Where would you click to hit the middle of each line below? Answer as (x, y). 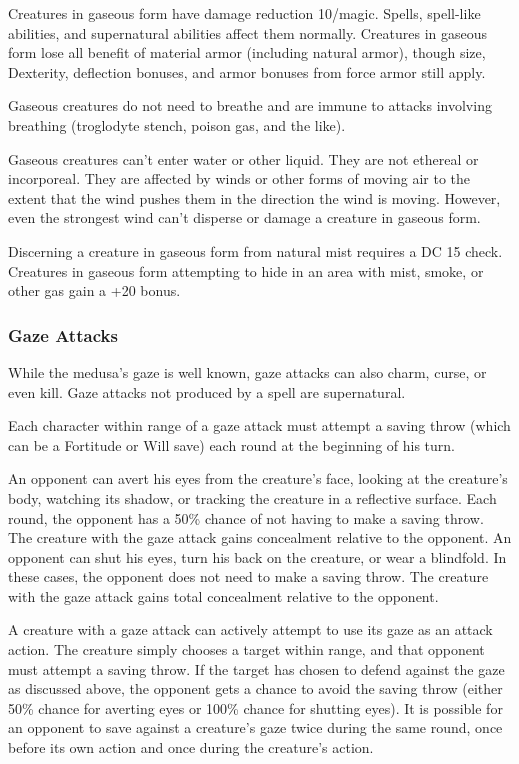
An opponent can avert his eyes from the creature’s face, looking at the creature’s (258, 478)
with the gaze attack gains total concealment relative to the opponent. (223, 595)
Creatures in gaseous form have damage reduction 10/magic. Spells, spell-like (244, 13)
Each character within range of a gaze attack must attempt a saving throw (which (259, 425)
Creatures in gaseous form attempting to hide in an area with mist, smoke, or (246, 270)
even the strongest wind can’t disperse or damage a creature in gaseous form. (244, 217)
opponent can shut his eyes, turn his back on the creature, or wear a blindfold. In (257, 556)
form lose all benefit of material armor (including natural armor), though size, (247, 52)
